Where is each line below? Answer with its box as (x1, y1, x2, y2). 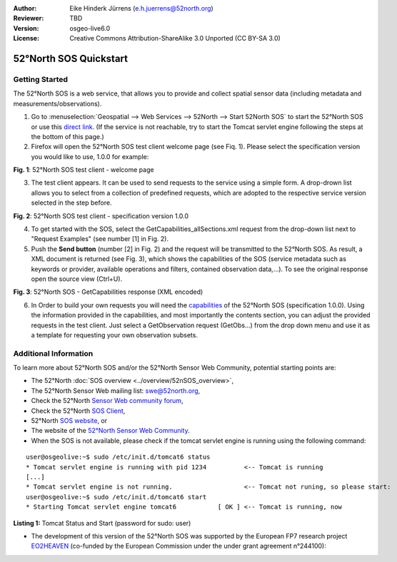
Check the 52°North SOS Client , (31, 407, 126, 415)
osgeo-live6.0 (69, 24, 111, 32)
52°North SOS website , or (31, 417, 108, 425)
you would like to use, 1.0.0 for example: (31, 152, 149, 160)
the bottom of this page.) (31, 132, 105, 140)
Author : (13, 4, 37, 12)
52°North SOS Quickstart (13, 52, 129, 64)
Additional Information (13, 348, 94, 358)
